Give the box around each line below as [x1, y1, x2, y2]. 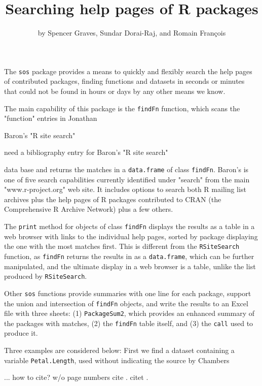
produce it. [4, 328, 38, 338]
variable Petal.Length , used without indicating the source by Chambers [4, 355, 230, 365]
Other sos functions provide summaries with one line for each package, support [4, 287, 251, 298]
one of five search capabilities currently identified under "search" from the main [4, 174, 250, 184]
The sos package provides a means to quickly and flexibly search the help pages [4, 66, 252, 76]
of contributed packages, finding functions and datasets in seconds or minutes [4, 76, 245, 86]
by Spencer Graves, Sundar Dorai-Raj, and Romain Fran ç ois [38, 27, 226, 38]
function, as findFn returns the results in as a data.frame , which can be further [4, 250, 254, 261]
